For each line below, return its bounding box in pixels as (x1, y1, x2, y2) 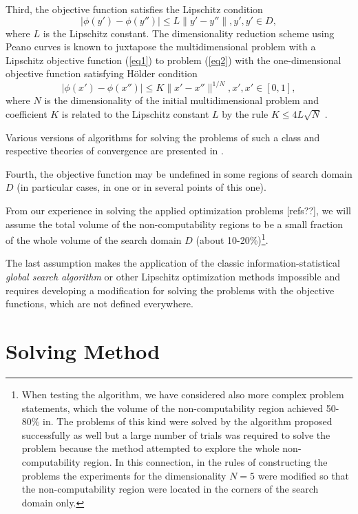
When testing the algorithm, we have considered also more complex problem (21, 387, 344, 401)
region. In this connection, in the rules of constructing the (83, 454, 328, 469)
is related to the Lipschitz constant (61, 107, 209, 121)
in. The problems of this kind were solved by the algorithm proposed (43, 414, 333, 429)
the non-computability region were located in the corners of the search (21, 482, 319, 496)
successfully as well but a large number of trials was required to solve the (21, 427, 330, 442)
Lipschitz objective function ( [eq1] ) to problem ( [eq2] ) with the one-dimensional (6, 52, 341, 67)
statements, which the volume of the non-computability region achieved (21, 400, 324, 415)
